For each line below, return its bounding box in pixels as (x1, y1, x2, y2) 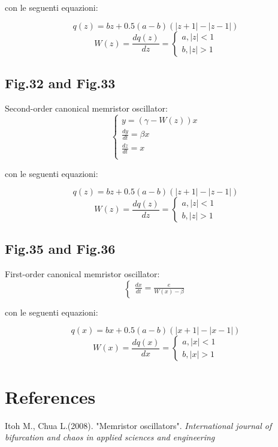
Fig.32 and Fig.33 (5, 73, 116, 92)
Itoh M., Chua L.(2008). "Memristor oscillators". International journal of (5, 419, 272, 431)
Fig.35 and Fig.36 (5, 239, 116, 258)
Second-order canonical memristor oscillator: (5, 101, 168, 114)
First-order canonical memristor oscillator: (5, 268, 160, 280)
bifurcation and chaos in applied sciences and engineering (5, 431, 215, 443)
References (5, 384, 96, 409)
